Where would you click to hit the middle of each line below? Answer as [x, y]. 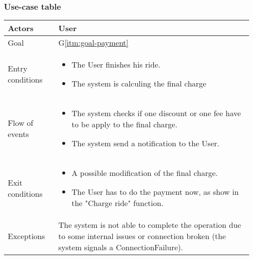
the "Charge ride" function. [117, 203]
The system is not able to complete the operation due [150, 225]
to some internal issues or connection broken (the [142, 236]
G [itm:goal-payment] [93, 43]
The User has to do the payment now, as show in [155, 192]
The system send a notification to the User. [145, 143]
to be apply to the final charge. [125, 124]
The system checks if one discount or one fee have [156, 113]
